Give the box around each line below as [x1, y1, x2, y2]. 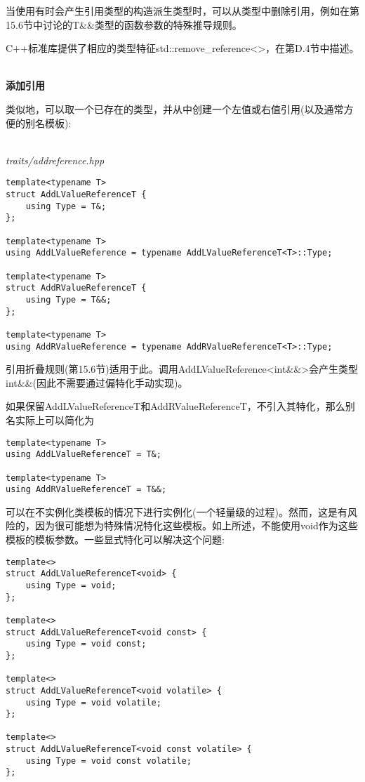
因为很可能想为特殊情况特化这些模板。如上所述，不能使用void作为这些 [34, 518, 358, 533]
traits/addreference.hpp [6, 152, 105, 167]
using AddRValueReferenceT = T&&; [6, 484, 167, 495]
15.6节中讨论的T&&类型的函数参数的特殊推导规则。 [6, 17, 242, 32]
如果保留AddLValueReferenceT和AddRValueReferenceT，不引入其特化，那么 [6, 399, 345, 413]
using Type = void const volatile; [25, 755, 192, 766]
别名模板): [25, 115, 72, 130]
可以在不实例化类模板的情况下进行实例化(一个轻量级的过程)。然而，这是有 [6, 504, 347, 519]
